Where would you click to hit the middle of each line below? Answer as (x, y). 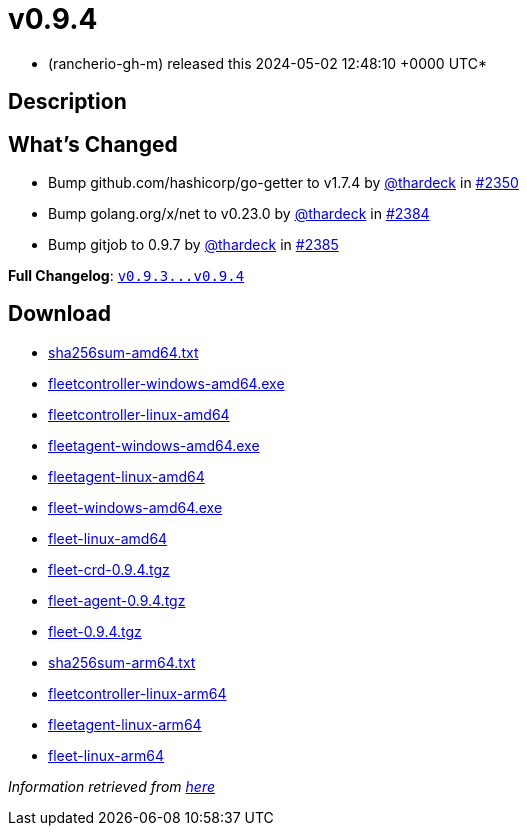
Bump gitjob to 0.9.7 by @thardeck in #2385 (193, 245)
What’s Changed (93, 144)
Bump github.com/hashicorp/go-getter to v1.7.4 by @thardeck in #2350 (283, 183)
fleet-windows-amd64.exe (135, 507)
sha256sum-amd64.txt (123, 352)
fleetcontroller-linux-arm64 (137, 693)
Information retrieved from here (112, 786)
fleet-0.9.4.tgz (95, 631)
